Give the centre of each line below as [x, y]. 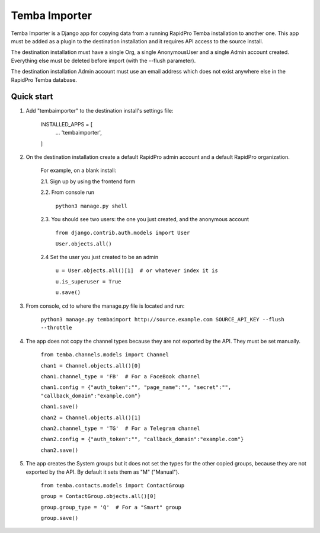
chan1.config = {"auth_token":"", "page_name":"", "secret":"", [136, 387]
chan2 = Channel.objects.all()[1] [91, 417]
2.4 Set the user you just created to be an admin [100, 257]
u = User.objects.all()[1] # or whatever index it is [137, 271]
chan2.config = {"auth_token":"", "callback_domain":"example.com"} [142, 439]
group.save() [60, 518]
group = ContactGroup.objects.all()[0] [98, 496]
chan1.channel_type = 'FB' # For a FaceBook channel [120, 376]
